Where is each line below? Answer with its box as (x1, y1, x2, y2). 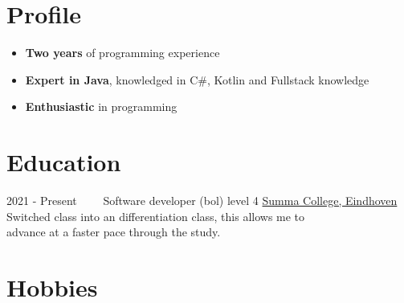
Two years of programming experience (25, 44, 220, 61)
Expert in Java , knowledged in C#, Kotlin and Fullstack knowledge (25, 71, 369, 88)
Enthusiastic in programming (25, 98, 178, 115)
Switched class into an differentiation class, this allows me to (6, 207, 305, 224)
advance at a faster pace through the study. (6, 223, 221, 240)
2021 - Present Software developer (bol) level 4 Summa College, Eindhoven (6, 192, 398, 209)
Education (6, 145, 121, 178)
